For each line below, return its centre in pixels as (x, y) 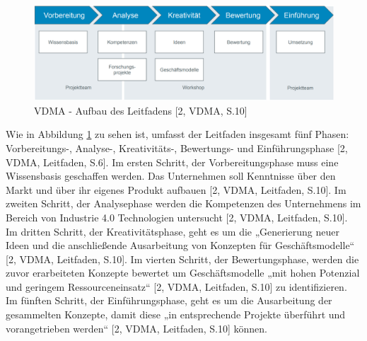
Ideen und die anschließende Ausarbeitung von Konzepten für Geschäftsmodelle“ (180, 245)
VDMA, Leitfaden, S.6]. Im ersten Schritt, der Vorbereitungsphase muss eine (172, 162)
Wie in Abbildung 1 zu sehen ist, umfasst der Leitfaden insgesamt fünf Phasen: (177, 134)
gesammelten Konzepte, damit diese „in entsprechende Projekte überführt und (176, 314)
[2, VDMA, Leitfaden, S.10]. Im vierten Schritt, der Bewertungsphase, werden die (182, 259)
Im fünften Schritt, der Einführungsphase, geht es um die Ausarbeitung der (169, 300)
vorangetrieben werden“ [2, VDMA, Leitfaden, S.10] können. (136, 328)
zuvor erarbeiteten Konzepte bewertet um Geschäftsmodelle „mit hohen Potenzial (183, 273)
